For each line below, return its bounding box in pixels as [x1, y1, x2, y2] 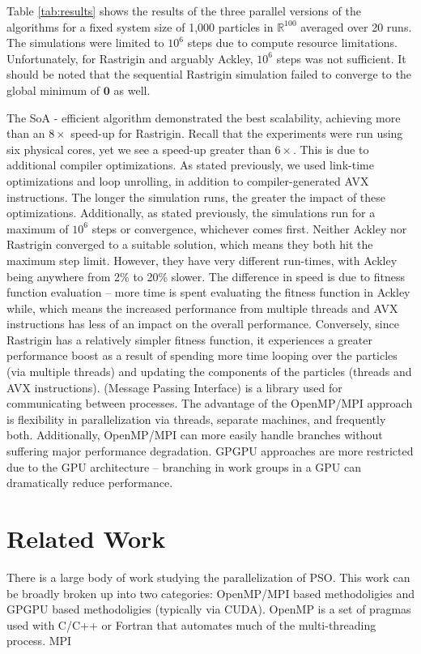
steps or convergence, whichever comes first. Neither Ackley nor [91, 220, 407, 237]
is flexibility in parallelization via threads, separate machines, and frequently [6, 410, 386, 427]
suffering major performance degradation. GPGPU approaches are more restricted [6, 442, 414, 460]
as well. [113, 81, 151, 98]
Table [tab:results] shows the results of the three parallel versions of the [6, 2, 361, 19]
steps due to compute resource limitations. [187, 34, 398, 51]
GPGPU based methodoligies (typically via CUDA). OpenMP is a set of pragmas [6, 601, 411, 618]
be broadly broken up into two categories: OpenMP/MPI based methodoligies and [6, 584, 415, 601]
